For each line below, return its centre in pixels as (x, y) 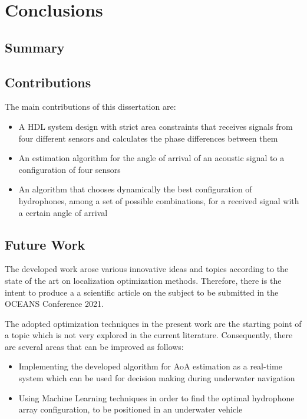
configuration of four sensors (70, 169)
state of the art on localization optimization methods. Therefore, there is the (143, 280)
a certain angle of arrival (63, 212)
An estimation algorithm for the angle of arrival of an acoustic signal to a (151, 158)
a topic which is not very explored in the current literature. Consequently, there (149, 335)
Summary (35, 47)
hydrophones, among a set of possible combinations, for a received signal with (159, 200)
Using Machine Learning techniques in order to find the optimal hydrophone (156, 397)
